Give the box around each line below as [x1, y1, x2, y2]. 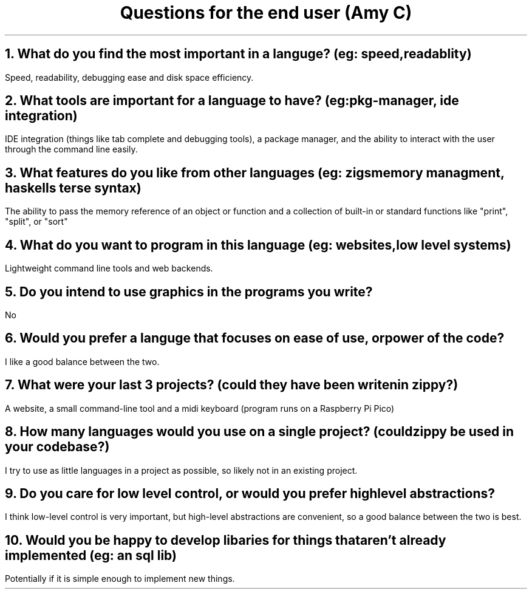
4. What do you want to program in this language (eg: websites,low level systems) [5, 237, 511, 253]
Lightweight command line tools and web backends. [5, 263, 213, 274]
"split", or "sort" [5, 216, 68, 227]
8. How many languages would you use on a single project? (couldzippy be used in [5, 424, 514, 440]
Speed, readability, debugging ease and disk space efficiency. [5, 72, 254, 83]
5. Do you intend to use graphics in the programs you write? [5, 284, 373, 299]
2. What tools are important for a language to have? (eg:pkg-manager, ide [5, 93, 459, 109]
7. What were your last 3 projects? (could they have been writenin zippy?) [5, 377, 459, 393]
